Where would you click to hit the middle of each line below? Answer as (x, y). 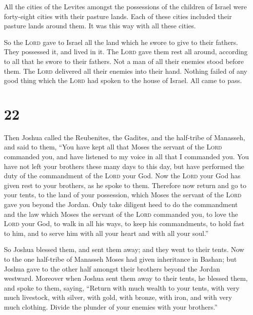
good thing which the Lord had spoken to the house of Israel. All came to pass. (123, 80)
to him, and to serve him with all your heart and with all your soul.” (106, 233)
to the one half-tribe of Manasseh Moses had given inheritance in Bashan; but (120, 259)
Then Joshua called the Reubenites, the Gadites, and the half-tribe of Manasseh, (125, 137)
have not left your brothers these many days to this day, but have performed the (124, 166)
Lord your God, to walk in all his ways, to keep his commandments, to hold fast (124, 223)
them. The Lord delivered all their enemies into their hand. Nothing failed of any (126, 71)
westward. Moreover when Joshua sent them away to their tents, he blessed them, (126, 278)
